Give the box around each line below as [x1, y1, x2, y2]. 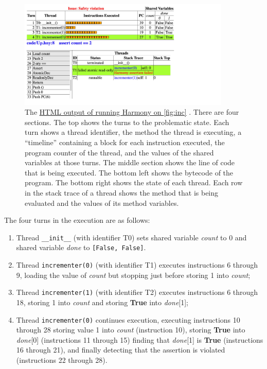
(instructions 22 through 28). [16, 355, 108, 365]
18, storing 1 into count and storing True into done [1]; [16, 296, 189, 307]
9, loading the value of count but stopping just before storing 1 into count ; [16, 269, 251, 280]
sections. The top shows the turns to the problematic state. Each [25, 116, 229, 127]
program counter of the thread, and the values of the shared [25, 147, 214, 157]
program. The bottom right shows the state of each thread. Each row [25, 177, 243, 188]
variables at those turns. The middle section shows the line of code [25, 157, 235, 168]
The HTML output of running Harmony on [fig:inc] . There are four [25, 107, 239, 117]
